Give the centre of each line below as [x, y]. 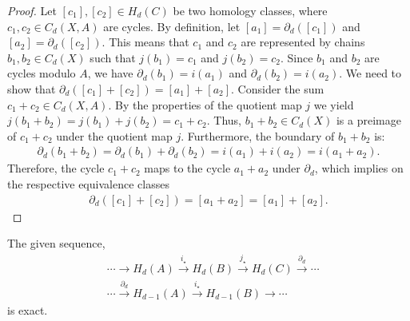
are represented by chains [303, 42]
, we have [110, 73]
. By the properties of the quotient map [205, 104]
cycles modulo [42, 73]
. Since [297, 57]
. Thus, [224, 120]
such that [113, 57]
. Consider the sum [278, 88]
